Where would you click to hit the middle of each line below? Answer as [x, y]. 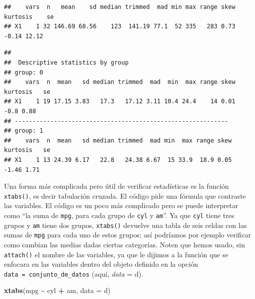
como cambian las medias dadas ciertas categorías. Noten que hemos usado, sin [125, 244]
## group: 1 [24, 131]
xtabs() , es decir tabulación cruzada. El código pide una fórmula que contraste [125, 195]
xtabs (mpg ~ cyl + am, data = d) [57, 290]
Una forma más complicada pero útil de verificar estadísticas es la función [117, 186]
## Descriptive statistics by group [66, 62]
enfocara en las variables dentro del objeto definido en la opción [101, 264]
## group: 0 [24, 72]
